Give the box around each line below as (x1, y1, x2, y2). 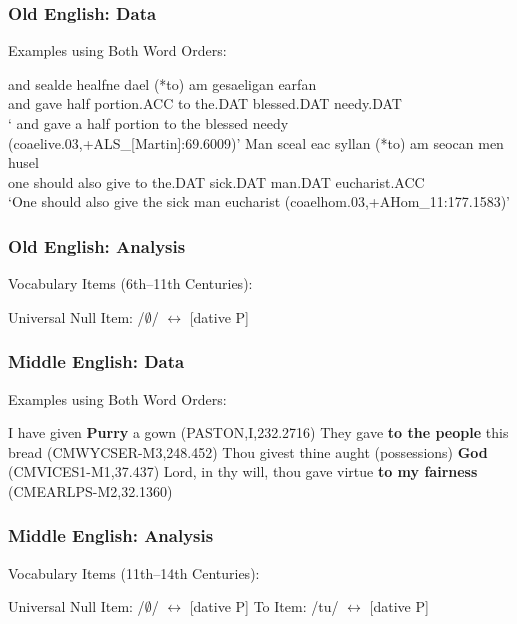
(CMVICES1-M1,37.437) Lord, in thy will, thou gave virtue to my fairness (8, 461, 478, 482)
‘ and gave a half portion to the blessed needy (8, 113, 289, 133)
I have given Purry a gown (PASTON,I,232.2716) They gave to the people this (8, 422, 509, 443)
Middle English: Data (8, 349, 185, 374)
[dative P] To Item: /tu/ (189, 596, 339, 617)
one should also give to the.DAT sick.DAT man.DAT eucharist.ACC (8, 171, 425, 192)
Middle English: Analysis (8, 523, 214, 548)
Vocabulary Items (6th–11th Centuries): (8, 273, 253, 294)
